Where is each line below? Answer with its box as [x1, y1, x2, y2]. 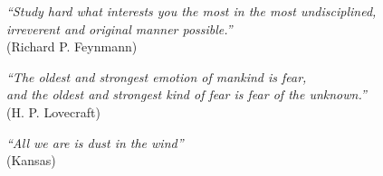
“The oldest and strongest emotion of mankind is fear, [6, 67, 307, 86]
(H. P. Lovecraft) [6, 102, 101, 121]
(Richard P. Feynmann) [6, 37, 138, 56]
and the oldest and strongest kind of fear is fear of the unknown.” [6, 85, 367, 104]
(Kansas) [6, 151, 56, 170]
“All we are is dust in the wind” [6, 133, 184, 152]
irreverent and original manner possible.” [6, 19, 233, 38]
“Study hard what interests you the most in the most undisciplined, [6, 2, 377, 20]
